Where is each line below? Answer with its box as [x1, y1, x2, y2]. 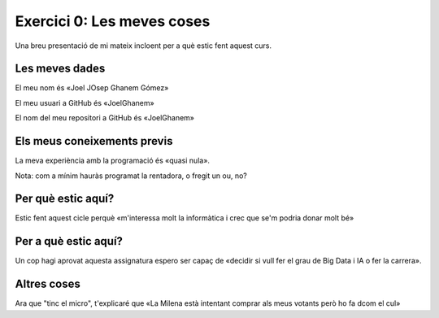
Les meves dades [15, 62, 106, 76]
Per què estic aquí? [15, 192, 115, 206]
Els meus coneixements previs [15, 134, 173, 148]
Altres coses [15, 277, 80, 291]
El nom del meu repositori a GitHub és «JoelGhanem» [15, 113, 195, 123]
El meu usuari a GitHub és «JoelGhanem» [15, 98, 154, 107]
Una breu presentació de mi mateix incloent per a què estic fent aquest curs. [15, 41, 272, 50]
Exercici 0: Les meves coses [15, 12, 211, 30]
